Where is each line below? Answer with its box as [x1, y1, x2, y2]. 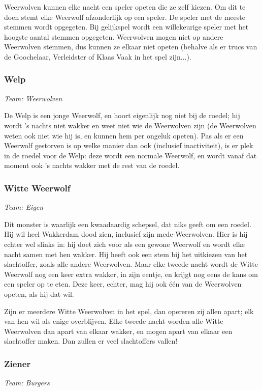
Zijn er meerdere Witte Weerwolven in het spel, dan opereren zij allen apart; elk [4, 305, 254, 316]
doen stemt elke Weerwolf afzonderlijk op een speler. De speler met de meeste [4, 11, 246, 22]
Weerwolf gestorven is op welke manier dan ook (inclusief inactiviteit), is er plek [4, 140, 253, 151]
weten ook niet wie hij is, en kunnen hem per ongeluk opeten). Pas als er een [4, 130, 244, 141]
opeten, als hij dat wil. [4, 288, 74, 299]
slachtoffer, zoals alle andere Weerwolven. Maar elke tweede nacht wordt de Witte [4, 259, 258, 269]
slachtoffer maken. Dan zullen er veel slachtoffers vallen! [4, 336, 178, 346]
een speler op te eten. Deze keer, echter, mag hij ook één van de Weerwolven [4, 278, 242, 289]
